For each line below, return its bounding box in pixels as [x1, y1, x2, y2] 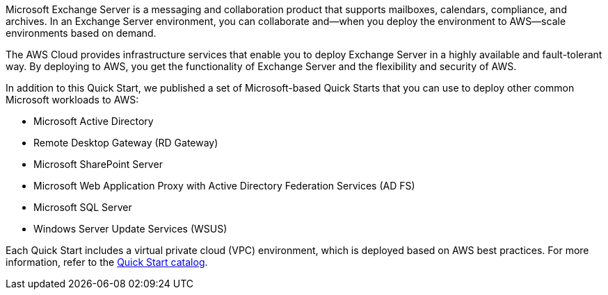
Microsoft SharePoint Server [33, 158, 163, 170]
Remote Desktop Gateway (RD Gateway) [33, 137, 218, 149]
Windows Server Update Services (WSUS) [33, 223, 227, 235]
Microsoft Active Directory [33, 115, 154, 127]
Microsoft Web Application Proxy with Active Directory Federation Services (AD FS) [33, 180, 415, 192]
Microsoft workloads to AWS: [6, 94, 139, 106]
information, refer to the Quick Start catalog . [6, 256, 208, 268]
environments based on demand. [6, 27, 157, 39]
